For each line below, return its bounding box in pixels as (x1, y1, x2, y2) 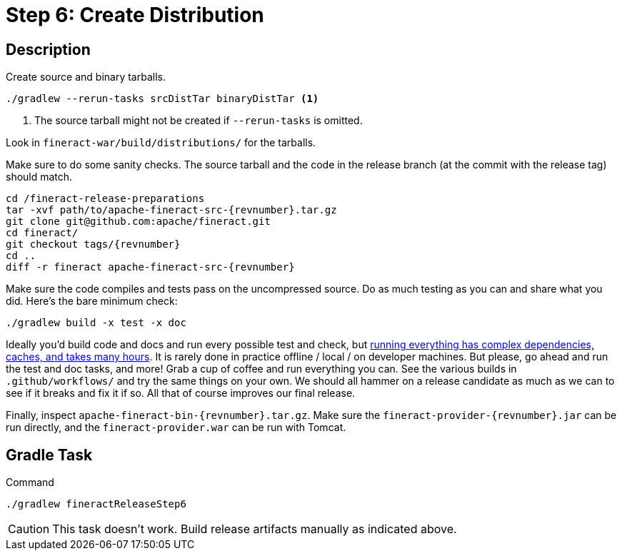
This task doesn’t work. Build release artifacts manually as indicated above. (52, 522, 457, 537)
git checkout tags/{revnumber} (6, 238, 181, 251)
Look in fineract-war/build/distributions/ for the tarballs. (6, 136, 316, 149)
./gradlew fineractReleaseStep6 (6, 498, 186, 510)
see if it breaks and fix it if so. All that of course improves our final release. (6, 387, 356, 400)
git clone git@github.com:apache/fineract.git (6, 216, 271, 228)
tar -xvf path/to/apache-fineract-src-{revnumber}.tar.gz (6, 204, 337, 216)
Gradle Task (6, 445, 93, 464)
